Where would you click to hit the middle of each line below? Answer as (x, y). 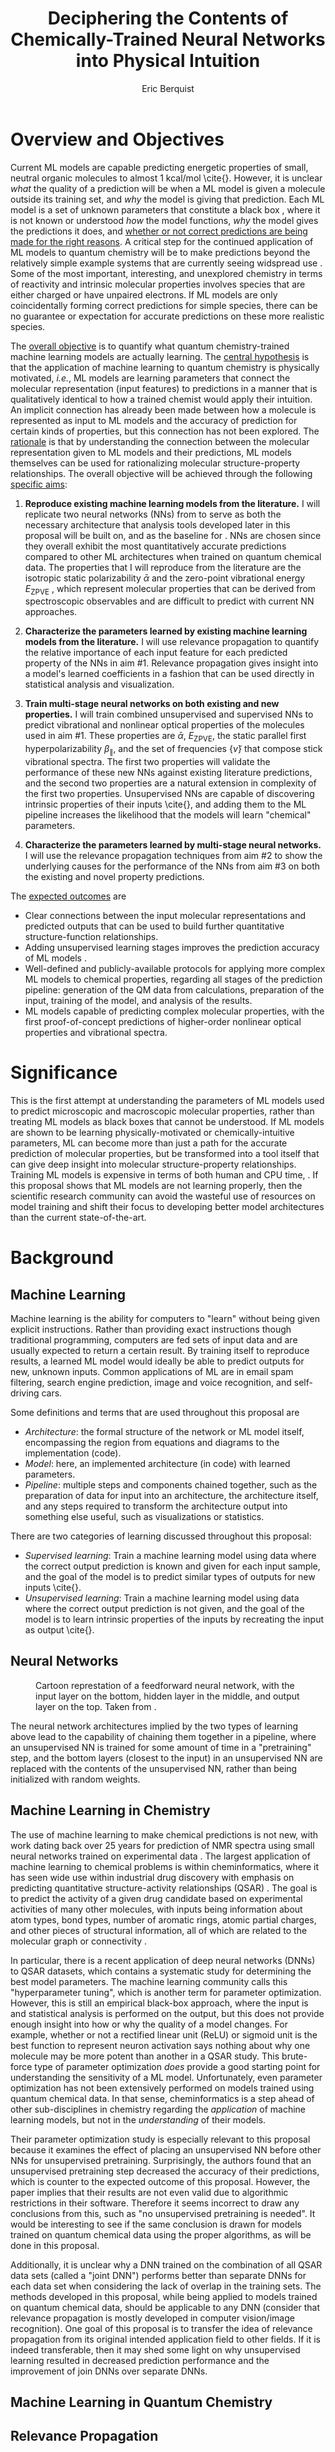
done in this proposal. (55, 2245)
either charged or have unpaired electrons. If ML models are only (144, 294)
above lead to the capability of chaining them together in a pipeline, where (163, 1736)
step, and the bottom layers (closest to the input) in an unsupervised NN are (166, 1758)
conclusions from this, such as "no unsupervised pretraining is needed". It (163, 2213)
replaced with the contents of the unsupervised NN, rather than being (154, 1768)
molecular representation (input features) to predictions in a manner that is (164, 388)
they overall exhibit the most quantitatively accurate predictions (155, 546)
